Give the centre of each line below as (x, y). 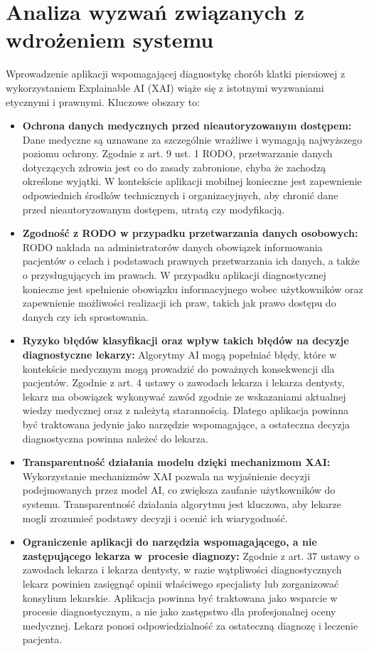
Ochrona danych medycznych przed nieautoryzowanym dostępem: (187, 126)
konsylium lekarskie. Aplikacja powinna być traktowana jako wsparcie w (180, 597)
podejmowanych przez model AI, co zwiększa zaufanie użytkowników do (179, 490)
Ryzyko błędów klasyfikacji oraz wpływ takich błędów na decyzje (186, 340)
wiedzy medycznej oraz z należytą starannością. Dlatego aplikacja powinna (185, 410)
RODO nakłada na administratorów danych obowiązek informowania (172, 247)
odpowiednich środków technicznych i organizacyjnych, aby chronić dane (180, 195)
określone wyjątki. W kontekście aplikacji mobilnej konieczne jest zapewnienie (192, 181)
